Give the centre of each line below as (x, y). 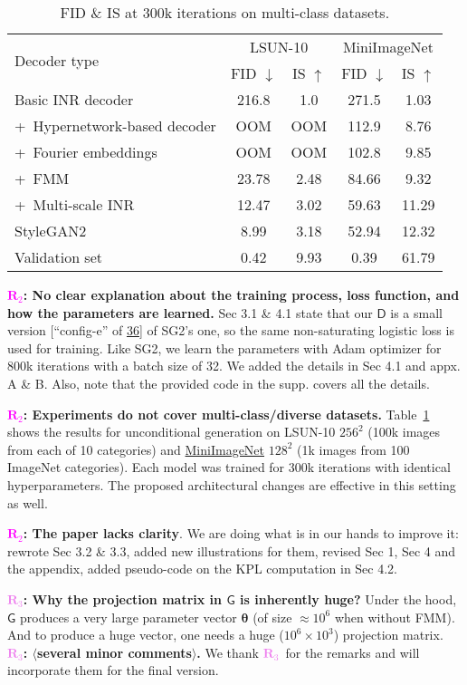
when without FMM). (395, 617)
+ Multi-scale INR (75, 204)
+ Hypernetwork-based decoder (115, 125)
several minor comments (114, 652)
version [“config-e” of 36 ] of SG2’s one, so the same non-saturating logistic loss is (231, 330)
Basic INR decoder (74, 99)
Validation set (58, 257)
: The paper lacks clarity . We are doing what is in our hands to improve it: (241, 533)
